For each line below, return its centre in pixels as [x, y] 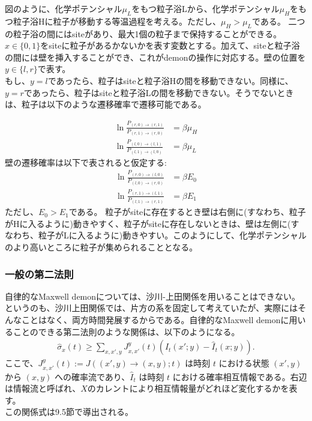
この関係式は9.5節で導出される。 [69, 412]
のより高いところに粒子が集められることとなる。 [101, 247]
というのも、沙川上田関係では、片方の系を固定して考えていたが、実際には [151, 308]
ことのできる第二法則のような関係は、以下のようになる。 [126, 331]
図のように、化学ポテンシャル [64, 8]
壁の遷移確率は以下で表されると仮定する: [86, 162]
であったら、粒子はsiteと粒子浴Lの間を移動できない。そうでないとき [159, 92]
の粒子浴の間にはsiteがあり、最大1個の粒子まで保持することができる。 [143, 33]
